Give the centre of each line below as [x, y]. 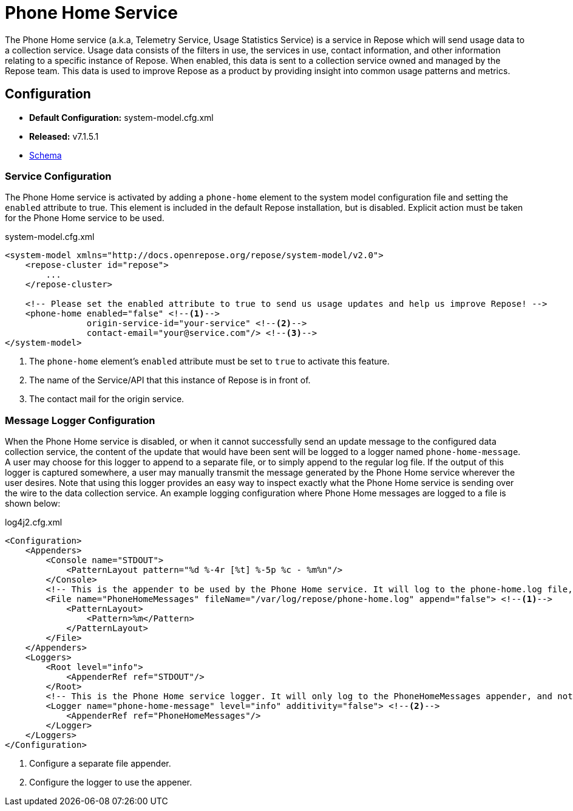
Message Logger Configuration [80, 420]
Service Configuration [58, 176]
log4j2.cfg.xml [34, 522]
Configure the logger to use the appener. [111, 782]
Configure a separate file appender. [100, 764]
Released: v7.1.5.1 [64, 136]
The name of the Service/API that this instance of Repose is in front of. [170, 380]
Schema [46, 155]
